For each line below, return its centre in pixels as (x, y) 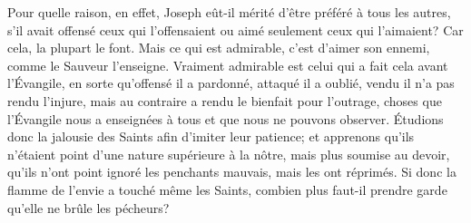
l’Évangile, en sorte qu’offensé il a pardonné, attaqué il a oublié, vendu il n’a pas (231, 83)
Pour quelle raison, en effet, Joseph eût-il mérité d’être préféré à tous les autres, (229, 12)
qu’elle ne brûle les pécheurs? (88, 207)
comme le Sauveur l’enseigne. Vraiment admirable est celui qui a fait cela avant (228, 65)
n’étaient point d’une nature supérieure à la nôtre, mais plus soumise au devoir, (229, 154)
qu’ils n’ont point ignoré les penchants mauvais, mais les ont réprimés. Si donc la (232, 172)
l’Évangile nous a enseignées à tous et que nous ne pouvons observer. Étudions (226, 118)
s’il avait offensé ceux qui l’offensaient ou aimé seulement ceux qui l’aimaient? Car (235, 29)
